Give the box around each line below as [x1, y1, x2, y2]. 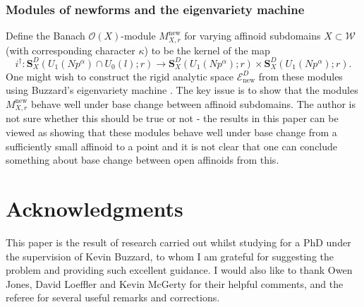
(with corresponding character [6, 42, 135, 57]
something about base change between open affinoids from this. [6, 152, 279, 167]
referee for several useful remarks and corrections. [6, 290, 220, 305]
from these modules [258, 68, 343, 83]
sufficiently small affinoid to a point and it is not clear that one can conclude [6, 138, 338, 153]
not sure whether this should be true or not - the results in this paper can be [6, 111, 339, 126]
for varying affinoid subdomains [184, 28, 321, 43]
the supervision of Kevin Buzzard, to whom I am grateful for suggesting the [6, 248, 334, 263]
